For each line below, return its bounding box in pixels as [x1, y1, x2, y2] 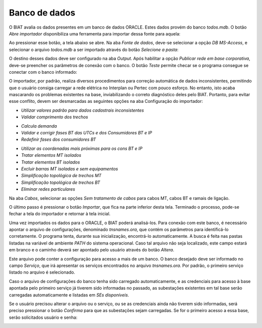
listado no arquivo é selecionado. [9, 269, 75, 275]
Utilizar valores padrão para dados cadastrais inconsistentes [21, 107, 144, 113]
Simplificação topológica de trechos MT [21, 173, 102, 179]
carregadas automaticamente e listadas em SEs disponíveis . [9, 292, 130, 298]
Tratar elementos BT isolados [21, 159, 80, 165]
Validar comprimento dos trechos [21, 114, 88, 120]
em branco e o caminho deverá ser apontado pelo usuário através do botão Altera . [9, 247, 175, 253]
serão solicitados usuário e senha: [9, 314, 78, 320]
